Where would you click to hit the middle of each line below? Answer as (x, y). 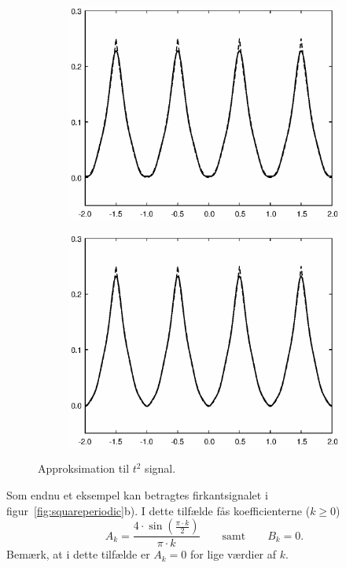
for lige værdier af (234, 554)
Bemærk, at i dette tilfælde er (78, 554)
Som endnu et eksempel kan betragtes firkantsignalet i (137, 495)
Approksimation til (84, 468)
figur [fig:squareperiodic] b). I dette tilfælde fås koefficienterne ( (158, 510)
